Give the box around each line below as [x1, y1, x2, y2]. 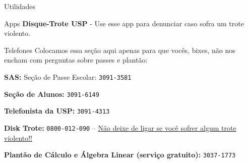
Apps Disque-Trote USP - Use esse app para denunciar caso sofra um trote [4, 18, 244, 28]
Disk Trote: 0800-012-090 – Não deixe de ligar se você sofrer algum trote [4, 122, 236, 133]
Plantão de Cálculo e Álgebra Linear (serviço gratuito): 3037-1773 [4, 149, 236, 160]
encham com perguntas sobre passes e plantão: [4, 55, 148, 65]
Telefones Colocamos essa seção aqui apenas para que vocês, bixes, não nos [4, 44, 235, 55]
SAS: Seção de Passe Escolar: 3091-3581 [4, 71, 132, 82]
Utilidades [4, 1, 35, 11]
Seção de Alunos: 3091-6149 [4, 88, 99, 99]
